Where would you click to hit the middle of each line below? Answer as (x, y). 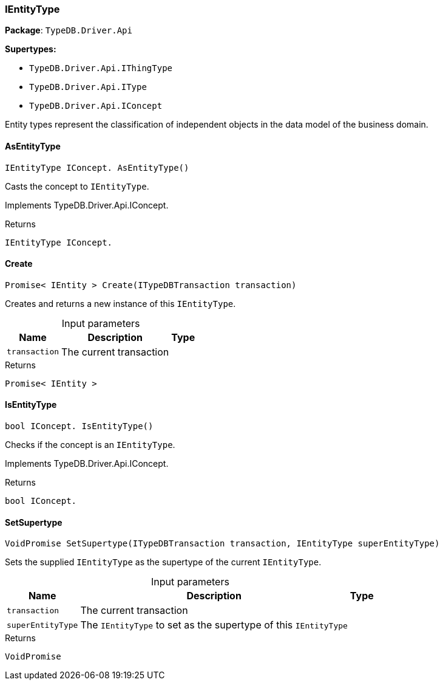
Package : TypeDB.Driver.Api (69, 30)
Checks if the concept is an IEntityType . (90, 445)
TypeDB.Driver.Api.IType (88, 87)
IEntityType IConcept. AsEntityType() (97, 167)
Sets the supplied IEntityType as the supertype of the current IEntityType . (163, 562)
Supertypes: (31, 49)
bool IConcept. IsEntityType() (79, 426)
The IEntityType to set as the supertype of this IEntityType (214, 625)
